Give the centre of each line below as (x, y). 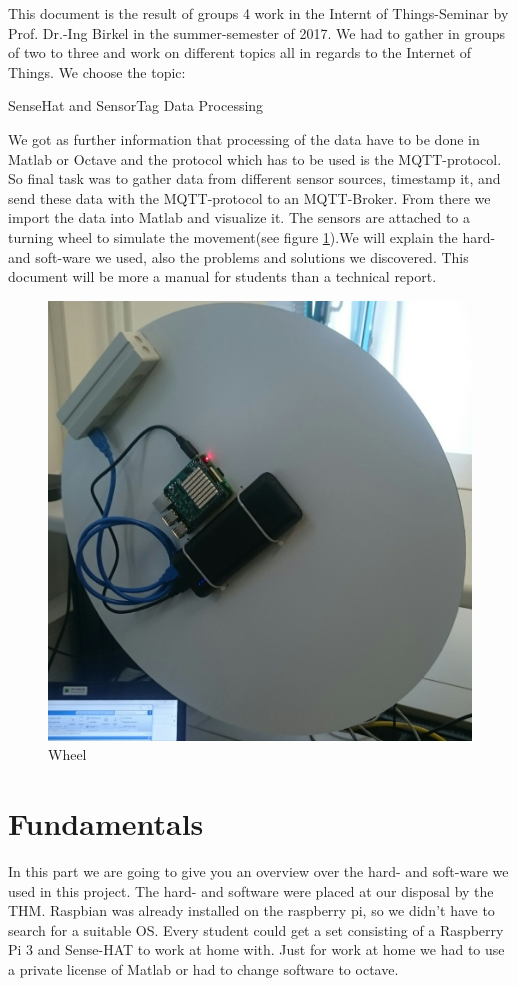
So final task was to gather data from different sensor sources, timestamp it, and (254, 178)
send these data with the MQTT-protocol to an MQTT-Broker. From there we (249, 197)
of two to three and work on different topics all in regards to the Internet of (240, 52)
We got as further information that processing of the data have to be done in (244, 138)
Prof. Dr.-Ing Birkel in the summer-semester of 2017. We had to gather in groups (256, 32)
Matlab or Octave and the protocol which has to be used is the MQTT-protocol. (255, 158)
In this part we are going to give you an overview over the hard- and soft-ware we (258, 870)
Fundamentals (106, 822)
